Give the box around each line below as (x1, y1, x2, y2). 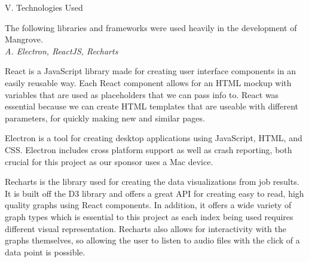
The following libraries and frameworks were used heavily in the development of (5, 21, 297, 33)
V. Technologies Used (5, 1, 83, 13)
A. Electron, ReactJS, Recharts (5, 44, 118, 57)
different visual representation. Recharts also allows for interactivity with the (5, 222, 286, 234)
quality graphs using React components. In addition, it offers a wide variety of (5, 199, 292, 211)
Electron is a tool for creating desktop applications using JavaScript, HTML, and (5, 132, 302, 144)
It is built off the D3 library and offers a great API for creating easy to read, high (5, 187, 304, 199)
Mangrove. (5, 33, 43, 45)
